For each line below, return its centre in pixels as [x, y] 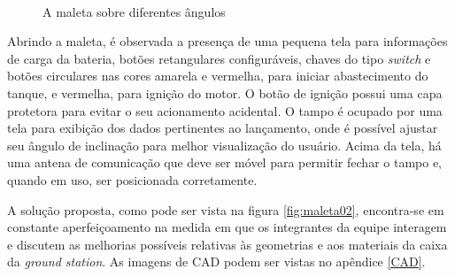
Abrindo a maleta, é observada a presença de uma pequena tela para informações [227, 41]
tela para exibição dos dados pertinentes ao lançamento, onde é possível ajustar [223, 128]
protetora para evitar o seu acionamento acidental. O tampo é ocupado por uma [225, 110]
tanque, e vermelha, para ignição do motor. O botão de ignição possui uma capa [225, 92]
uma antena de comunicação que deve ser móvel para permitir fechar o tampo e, [224, 162]
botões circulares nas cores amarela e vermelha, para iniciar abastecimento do [218, 76]
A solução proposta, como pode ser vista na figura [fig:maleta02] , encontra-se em [226, 209]
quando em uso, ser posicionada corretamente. [132, 179]
